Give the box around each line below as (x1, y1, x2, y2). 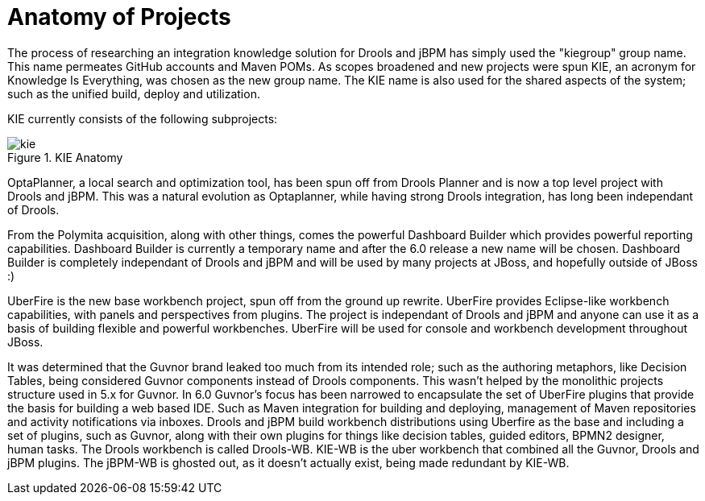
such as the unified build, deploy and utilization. (7, 86, 260, 101)
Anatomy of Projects (7, 3, 231, 31)
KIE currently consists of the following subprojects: (7, 111, 278, 126)
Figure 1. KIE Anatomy (7, 150, 123, 164)
